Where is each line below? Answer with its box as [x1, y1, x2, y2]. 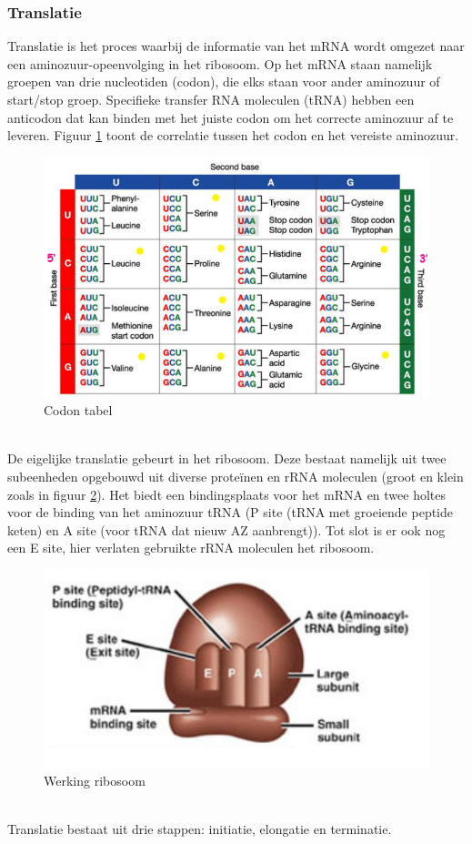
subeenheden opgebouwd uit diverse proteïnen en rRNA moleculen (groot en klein [7, 466, 464, 485]
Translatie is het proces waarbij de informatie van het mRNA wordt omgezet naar [7, 36, 465, 56]
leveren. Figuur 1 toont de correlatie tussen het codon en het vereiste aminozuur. [7, 126, 459, 145]
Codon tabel [44, 401, 113, 420]
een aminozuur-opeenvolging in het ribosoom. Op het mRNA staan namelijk [7, 54, 433, 73]
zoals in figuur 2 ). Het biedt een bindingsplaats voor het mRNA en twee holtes [7, 484, 447, 503]
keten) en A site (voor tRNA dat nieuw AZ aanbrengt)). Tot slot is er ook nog [7, 520, 446, 539]
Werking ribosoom [44, 771, 146, 790]
